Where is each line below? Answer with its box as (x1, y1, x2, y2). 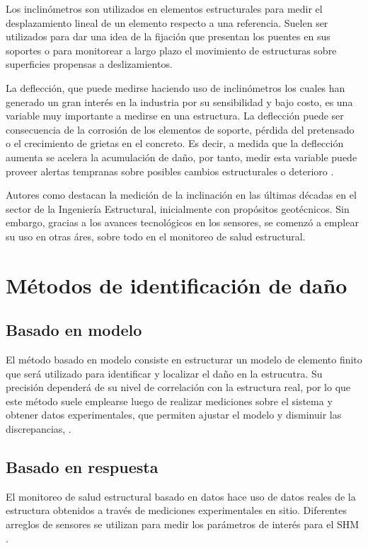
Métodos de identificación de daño (6, 270, 347, 299)
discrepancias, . (6, 421, 71, 436)
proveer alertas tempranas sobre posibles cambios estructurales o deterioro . (6, 163, 334, 178)
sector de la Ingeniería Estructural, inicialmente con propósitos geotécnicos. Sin (6, 201, 350, 216)
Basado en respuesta (6, 456, 159, 478)
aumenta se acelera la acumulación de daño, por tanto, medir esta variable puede (6, 149, 357, 164)
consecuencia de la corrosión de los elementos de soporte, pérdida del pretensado (6, 122, 355, 136)
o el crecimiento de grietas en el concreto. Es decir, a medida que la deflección (6, 136, 344, 151)
